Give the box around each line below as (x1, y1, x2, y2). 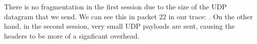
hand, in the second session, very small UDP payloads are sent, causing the (4, 21, 235, 31)
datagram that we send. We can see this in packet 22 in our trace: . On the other (4, 11, 253, 21)
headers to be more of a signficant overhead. (4, 30, 140, 41)
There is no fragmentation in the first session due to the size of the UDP (4, 1, 227, 11)
